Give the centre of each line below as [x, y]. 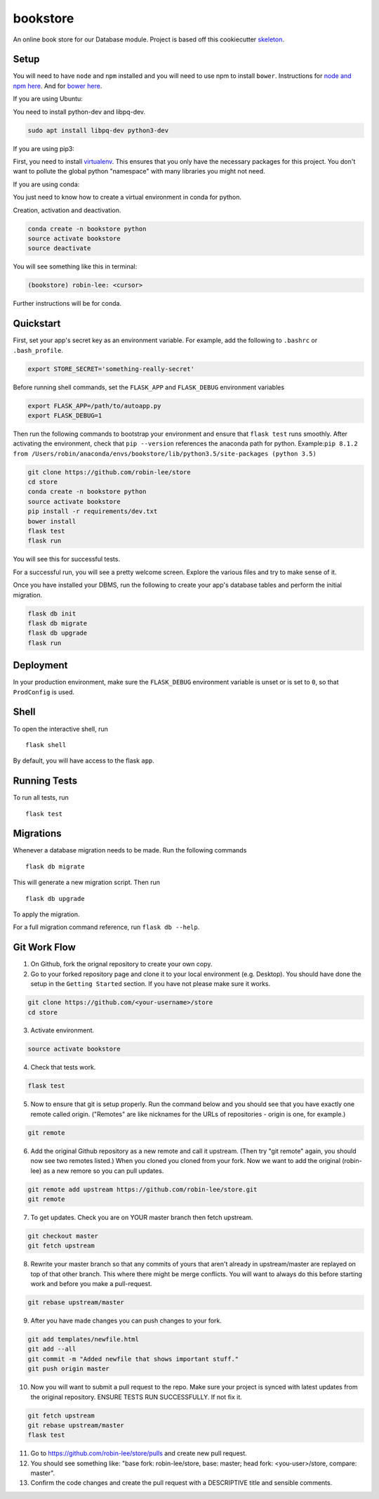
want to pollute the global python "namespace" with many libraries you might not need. [139, 171]
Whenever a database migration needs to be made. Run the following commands [130, 850]
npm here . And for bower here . [58, 86]
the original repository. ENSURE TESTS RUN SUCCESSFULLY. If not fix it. [136, 1397]
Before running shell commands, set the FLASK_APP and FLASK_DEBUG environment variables [148, 387]
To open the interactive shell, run [61, 729]
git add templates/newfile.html [84, 1339]
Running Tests [45, 781]
